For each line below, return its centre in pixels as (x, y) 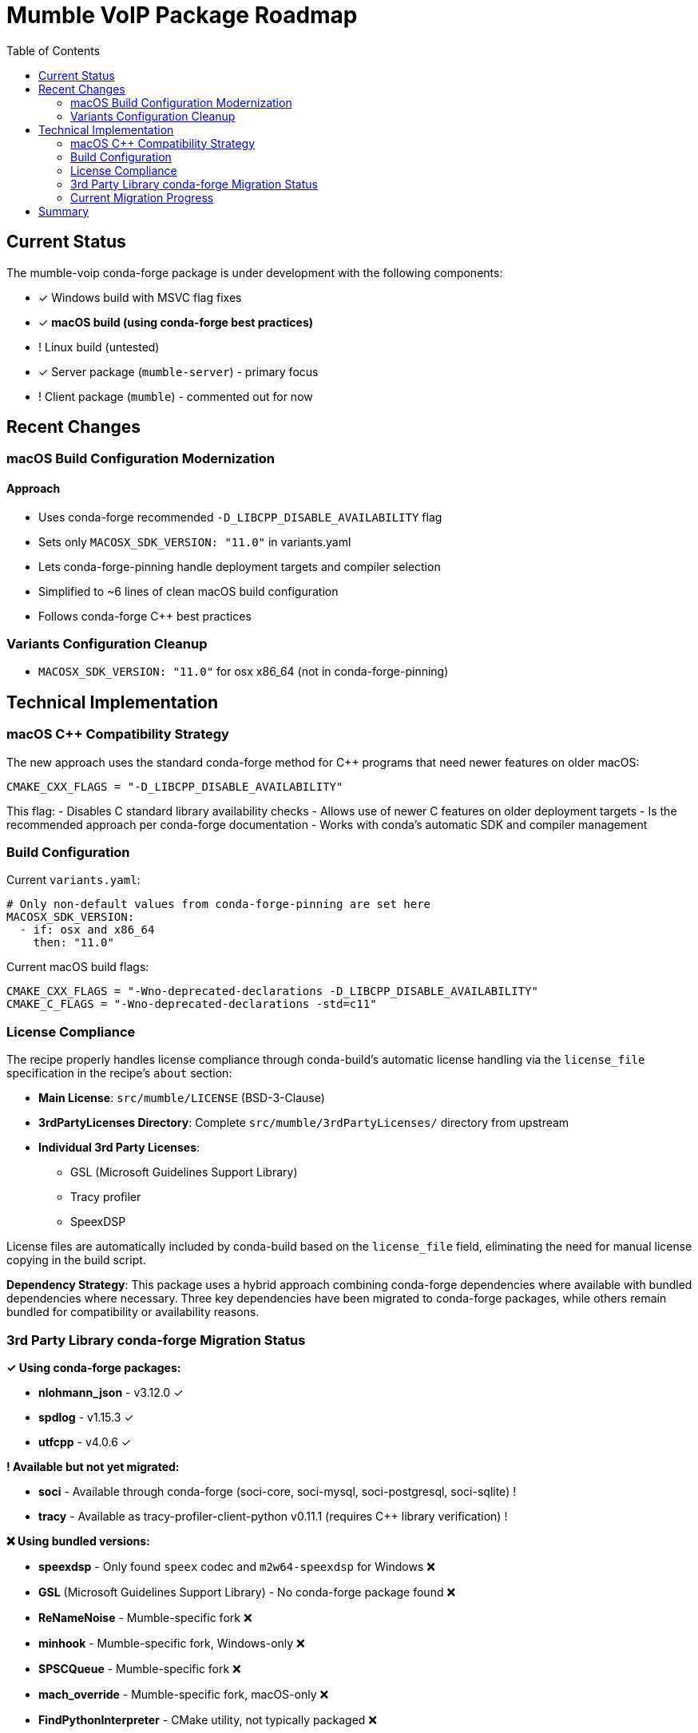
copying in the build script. (76, 1260)
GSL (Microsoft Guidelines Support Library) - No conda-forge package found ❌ (247, 1592)
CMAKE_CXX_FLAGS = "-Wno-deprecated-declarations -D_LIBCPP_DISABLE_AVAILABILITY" (272, 991)
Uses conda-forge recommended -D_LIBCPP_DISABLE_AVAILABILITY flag (240, 517)
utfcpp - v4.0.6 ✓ (85, 1442)
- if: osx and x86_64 (87, 930)
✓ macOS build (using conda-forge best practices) (176, 322)
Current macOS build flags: (78, 967)
